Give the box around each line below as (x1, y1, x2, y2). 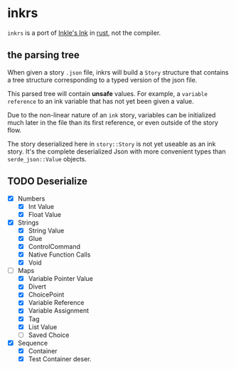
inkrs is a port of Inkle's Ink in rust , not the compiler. (7, 28, 161, 37)
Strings (17, 218, 39, 227)
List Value (28, 322, 58, 331)
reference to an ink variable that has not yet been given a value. (7, 97, 194, 105)
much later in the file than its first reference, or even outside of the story (7, 118, 219, 127)
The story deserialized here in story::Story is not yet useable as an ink (7, 139, 216, 148)
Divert (28, 282, 46, 291)
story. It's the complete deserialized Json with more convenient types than (7, 147, 226, 156)
